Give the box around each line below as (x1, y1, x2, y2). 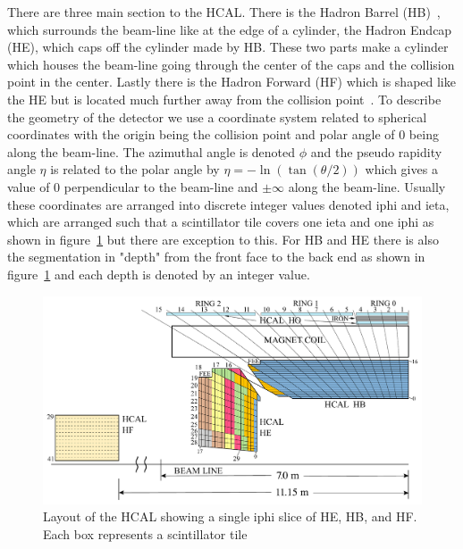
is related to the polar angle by (50, 160, 220, 179)
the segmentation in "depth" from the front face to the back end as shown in (7, 247, 425, 266)
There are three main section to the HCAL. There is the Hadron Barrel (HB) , (7, 3, 441, 21)
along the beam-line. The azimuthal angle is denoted (7, 142, 296, 161)
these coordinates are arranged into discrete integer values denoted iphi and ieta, (7, 195, 450, 213)
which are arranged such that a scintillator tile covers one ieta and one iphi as (7, 212, 434, 231)
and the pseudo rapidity (310, 142, 442, 161)
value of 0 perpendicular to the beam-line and (7, 177, 258, 195)
